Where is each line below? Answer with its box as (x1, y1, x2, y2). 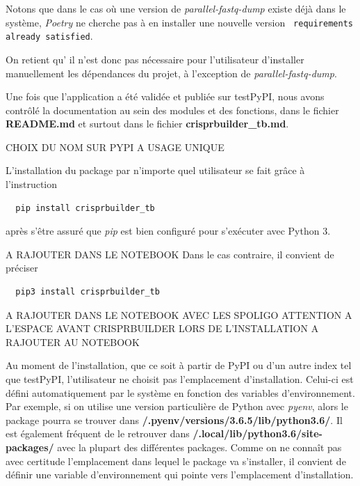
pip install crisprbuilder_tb (15, 203, 155, 213)
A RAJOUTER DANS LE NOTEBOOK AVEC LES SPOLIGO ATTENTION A (6, 307, 352, 322)
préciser (6, 260, 38, 275)
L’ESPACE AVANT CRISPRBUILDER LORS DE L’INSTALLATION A (6, 321, 319, 336)
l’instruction (6, 177, 58, 191)
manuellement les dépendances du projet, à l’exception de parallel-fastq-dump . (6, 65, 337, 80)
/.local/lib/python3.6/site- (193, 426, 322, 441)
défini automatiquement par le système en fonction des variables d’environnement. (6, 385, 355, 400)
